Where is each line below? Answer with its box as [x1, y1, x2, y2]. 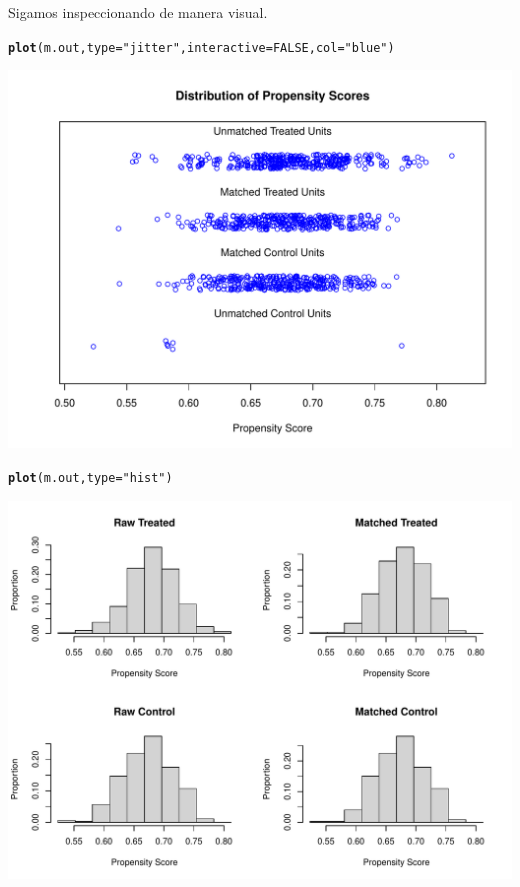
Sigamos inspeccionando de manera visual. [8, 2, 268, 22]
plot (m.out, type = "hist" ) [8, 470, 173, 485]
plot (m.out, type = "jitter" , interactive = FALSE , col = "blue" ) [8, 40, 395, 55]
